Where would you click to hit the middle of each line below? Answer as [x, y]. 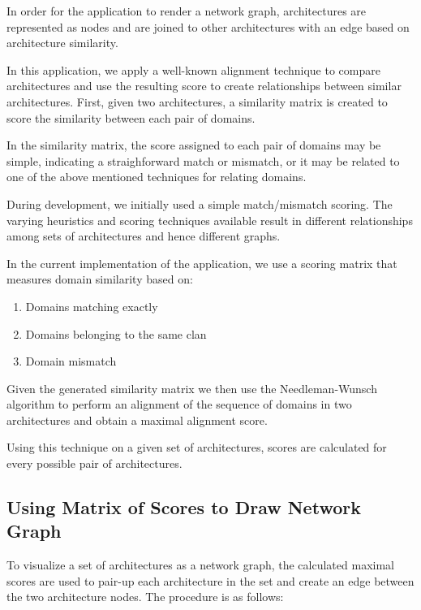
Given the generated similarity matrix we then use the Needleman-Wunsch [192, 388]
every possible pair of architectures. [95, 463]
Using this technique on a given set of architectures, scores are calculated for [197, 447]
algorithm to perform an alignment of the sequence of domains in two [179, 404]
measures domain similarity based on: [100, 279]
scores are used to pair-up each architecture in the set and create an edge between [210, 580]
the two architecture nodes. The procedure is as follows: [145, 597]
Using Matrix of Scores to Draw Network [184, 507]
